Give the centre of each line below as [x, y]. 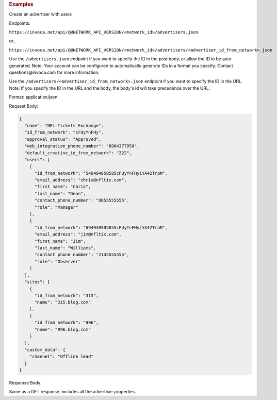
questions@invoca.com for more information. [54, 72]
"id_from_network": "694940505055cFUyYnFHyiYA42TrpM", [101, 227]
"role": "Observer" [58, 261]
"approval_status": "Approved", [63, 139]
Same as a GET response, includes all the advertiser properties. [73, 392]
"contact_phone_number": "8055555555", [82, 200]
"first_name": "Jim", [60, 241]
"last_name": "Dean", [60, 193]
